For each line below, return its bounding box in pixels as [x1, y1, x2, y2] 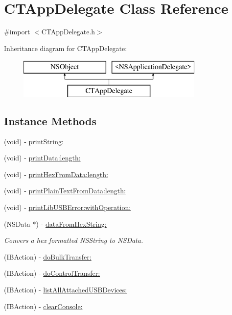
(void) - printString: [4, 136, 64, 146]
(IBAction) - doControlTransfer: [4, 268, 100, 278]
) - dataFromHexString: [36, 218, 107, 229]
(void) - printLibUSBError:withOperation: [4, 202, 131, 212]
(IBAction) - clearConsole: [4, 301, 83, 311]
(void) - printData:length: [4, 153, 81, 163]
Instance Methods [4, 113, 96, 128]
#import [4, 26, 30, 37]
